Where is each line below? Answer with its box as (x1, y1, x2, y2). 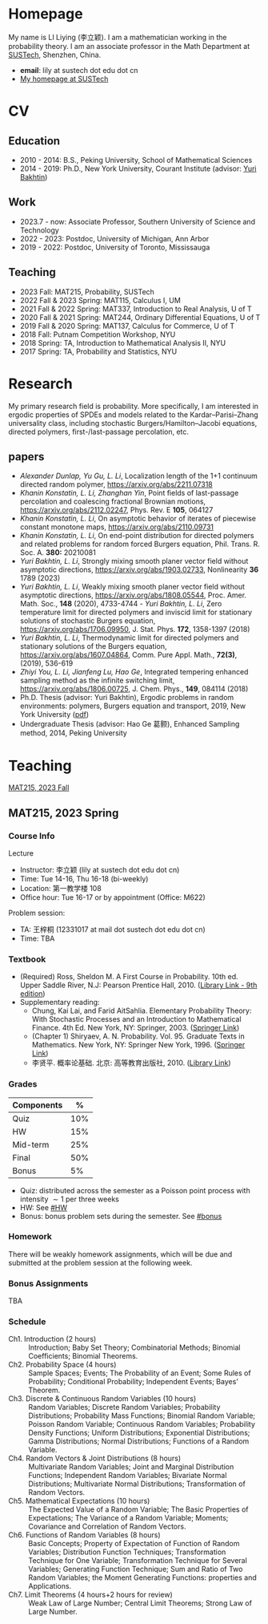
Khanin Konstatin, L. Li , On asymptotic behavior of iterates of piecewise (19, 514, 256, 524)
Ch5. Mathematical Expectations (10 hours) (8, 1496, 150, 1506)
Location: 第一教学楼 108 (19, 883, 102, 893)
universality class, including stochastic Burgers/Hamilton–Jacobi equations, (8, 418, 258, 427)
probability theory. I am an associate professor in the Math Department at (8, 41, 250, 51)
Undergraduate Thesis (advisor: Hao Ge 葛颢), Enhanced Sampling (19, 719, 240, 729)
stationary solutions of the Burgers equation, (19, 642, 167, 651)
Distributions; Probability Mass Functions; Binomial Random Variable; (28, 1411, 256, 1420)
